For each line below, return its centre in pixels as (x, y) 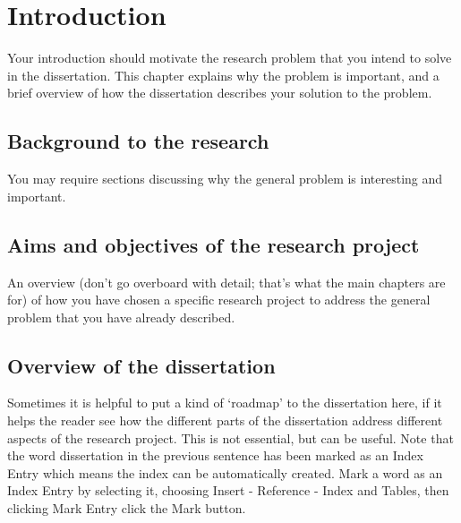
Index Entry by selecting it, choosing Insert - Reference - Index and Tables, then (228, 490)
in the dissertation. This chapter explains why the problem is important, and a (223, 75)
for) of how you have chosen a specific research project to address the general (219, 300)
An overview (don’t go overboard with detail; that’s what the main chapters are (226, 282)
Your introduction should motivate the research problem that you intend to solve (230, 58)
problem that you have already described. (121, 317)
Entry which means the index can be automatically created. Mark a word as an (225, 472)
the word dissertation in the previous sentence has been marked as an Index (215, 455)
